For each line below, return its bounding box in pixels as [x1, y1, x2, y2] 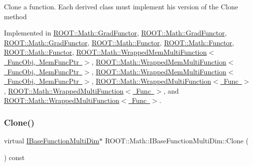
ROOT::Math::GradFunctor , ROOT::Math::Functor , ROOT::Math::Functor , [4, 37, 234, 47]
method [4, 11, 27, 21]
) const [4, 152, 25, 162]
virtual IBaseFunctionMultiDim [4, 135, 100, 146]
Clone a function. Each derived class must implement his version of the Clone [4, 1, 238, 11]
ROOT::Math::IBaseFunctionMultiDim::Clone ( [105, 135, 249, 146]
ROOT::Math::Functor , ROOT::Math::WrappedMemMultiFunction [4, 47, 207, 57]
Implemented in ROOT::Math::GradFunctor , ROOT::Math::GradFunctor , [4, 28, 227, 38]
